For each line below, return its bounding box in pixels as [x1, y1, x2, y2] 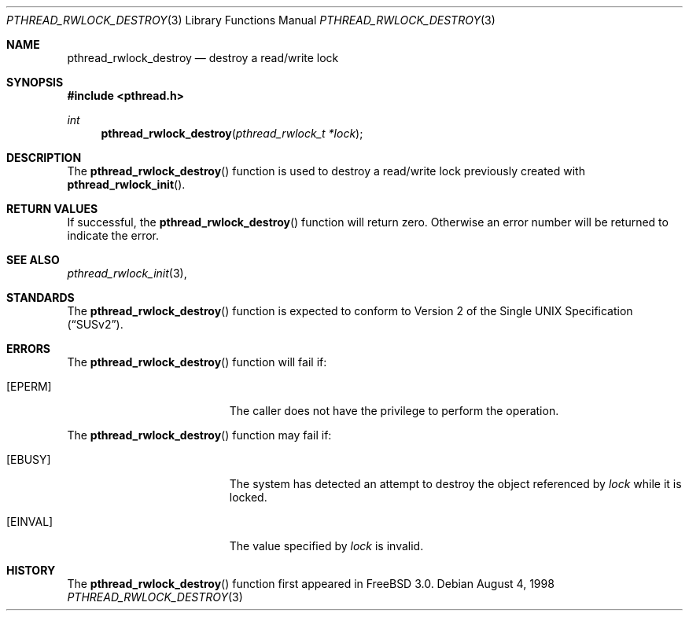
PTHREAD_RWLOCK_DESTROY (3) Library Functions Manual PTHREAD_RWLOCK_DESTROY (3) [6, 13, 496, 27]
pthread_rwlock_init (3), [67, 266, 187, 280]
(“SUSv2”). [67, 318, 123, 331]
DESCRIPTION [6, 151, 82, 164]
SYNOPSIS [6, 75, 64, 89]
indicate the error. [67, 229, 160, 242]
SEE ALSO [6, 253, 60, 266]
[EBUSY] [6, 453, 51, 466]
